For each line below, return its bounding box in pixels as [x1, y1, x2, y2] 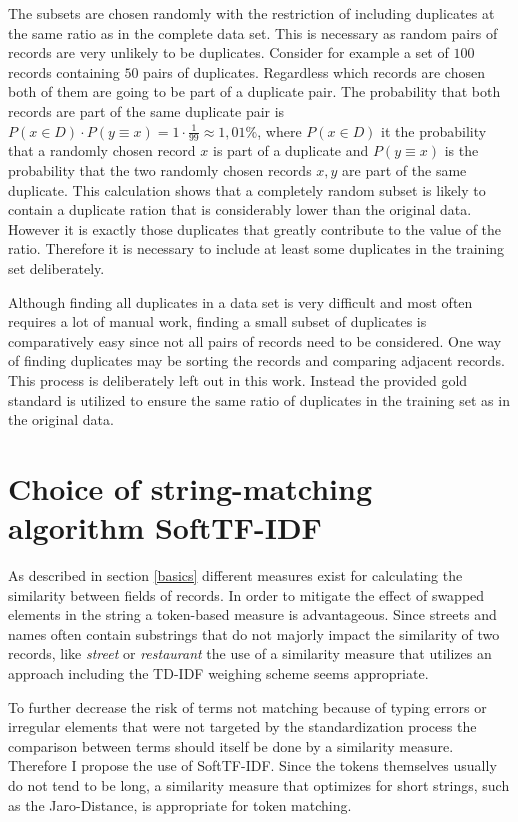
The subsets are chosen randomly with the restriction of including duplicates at [8, 3, 495, 23]
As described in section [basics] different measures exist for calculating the [8, 565, 463, 586]
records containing [8, 61, 120, 82]
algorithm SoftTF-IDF [8, 507, 322, 548]
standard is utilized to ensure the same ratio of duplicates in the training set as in [8, 389, 510, 410]
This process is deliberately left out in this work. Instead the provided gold [8, 369, 468, 390]
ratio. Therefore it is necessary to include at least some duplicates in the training [8, 238, 505, 259]
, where [257, 120, 302, 141]
